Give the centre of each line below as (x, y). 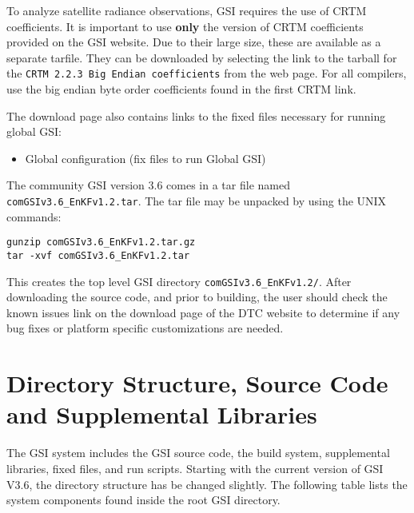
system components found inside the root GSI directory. (143, 500)
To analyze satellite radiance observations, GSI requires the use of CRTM (187, 10)
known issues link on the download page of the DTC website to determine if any (203, 312)
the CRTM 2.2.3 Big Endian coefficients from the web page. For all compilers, (207, 73)
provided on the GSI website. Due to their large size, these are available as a (194, 42)
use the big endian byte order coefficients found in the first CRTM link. (181, 89)
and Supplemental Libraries (162, 414)
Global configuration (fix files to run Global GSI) (145, 158)
